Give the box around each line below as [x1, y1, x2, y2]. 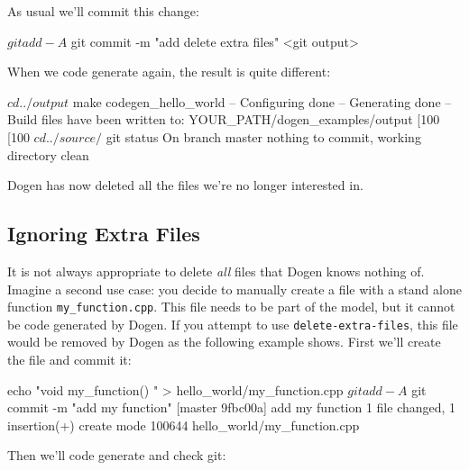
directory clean [7, 145, 89, 164]
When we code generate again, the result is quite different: [7, 62, 331, 81]
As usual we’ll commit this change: [7, 2, 199, 20]
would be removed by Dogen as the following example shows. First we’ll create [7, 332, 441, 351]
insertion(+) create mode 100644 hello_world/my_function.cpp [7, 415, 360, 434]
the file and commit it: [7, 350, 132, 369]
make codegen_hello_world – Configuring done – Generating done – [72, 92, 452, 111]
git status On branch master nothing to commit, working [106, 127, 421, 146]
